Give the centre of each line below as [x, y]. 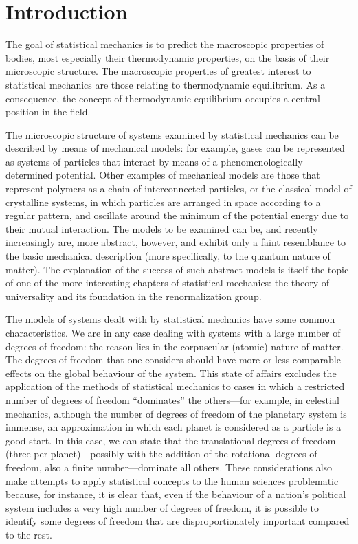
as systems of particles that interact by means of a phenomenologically [154, 161]
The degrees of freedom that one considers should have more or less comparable [173, 360]
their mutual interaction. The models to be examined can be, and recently [162, 228]
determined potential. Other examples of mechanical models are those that [163, 175]
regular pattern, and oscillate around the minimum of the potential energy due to [177, 215]
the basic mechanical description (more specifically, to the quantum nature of [168, 256]
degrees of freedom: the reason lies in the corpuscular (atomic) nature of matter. [175, 346]
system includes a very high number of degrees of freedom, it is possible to [163, 507]
